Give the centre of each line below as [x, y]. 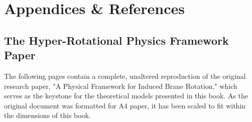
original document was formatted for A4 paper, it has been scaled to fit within [125, 105]
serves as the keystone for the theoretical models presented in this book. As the [126, 96]
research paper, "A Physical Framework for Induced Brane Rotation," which [121, 86]
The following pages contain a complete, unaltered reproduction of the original [125, 76]
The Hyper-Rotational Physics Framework [116, 40]
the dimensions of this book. [47, 115]
